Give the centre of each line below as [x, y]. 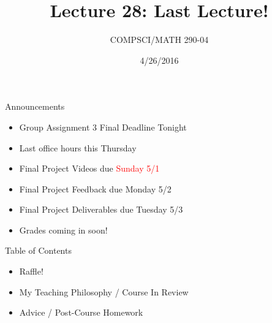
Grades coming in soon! [63, 230]
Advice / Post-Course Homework [81, 312]
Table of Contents [38, 250]
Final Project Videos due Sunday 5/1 [89, 168]
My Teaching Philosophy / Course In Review [104, 291]
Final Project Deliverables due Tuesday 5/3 [101, 209]
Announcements [35, 106]
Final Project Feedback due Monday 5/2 [95, 188]
